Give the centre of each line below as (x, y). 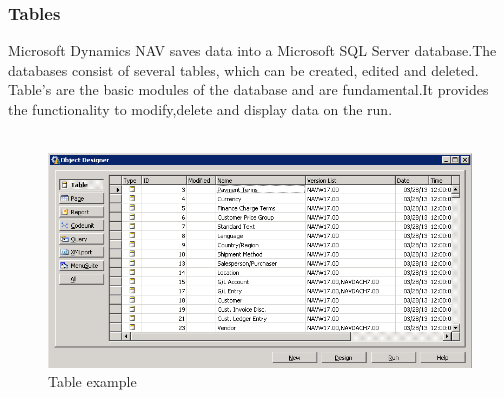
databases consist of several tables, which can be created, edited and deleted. (243, 69)
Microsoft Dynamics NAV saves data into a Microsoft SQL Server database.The (252, 50)
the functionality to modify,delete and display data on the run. (200, 109)
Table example (92, 381)
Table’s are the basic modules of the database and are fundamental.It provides (248, 89)
